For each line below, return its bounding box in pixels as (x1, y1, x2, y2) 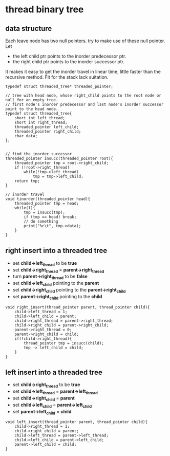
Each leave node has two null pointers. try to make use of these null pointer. (5, 38, 165, 44)
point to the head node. (5, 106, 58, 112)
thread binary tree (5, 4, 84, 15)
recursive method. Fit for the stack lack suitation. (5, 74, 109, 80)
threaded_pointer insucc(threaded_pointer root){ (5, 156, 114, 161)
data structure (5, 24, 52, 33)
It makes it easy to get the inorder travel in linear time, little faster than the (5, 68, 161, 75)
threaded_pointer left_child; (14, 124, 79, 130)
